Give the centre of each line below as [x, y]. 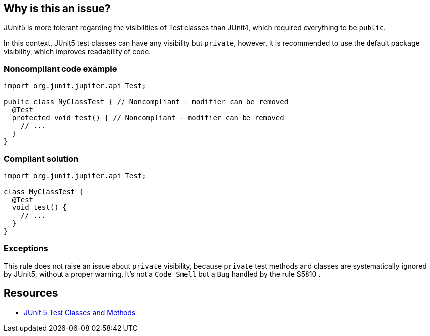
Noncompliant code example [61, 69]
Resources [31, 293]
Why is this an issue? [57, 9]
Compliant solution [41, 159]
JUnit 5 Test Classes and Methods [80, 312]
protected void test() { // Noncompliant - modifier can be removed [148, 118]
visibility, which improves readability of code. [78, 52]
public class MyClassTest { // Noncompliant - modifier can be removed [146, 102]
